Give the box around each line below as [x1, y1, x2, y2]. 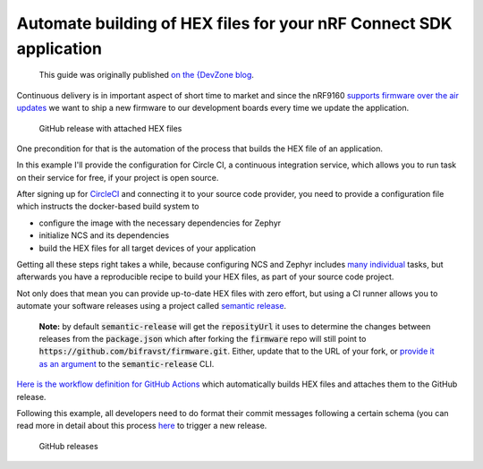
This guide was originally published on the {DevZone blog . [38, 70, 255, 81]
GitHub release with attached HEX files [38, 123, 182, 133]
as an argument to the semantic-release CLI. [38, 358, 215, 369]
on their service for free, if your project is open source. [16, 172, 219, 183]
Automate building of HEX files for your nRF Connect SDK [16, 13, 453, 33]
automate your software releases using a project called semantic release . [16, 301, 286, 311]
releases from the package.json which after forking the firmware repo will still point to [38, 333, 367, 344]
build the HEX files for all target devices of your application [38, 243, 257, 253]
